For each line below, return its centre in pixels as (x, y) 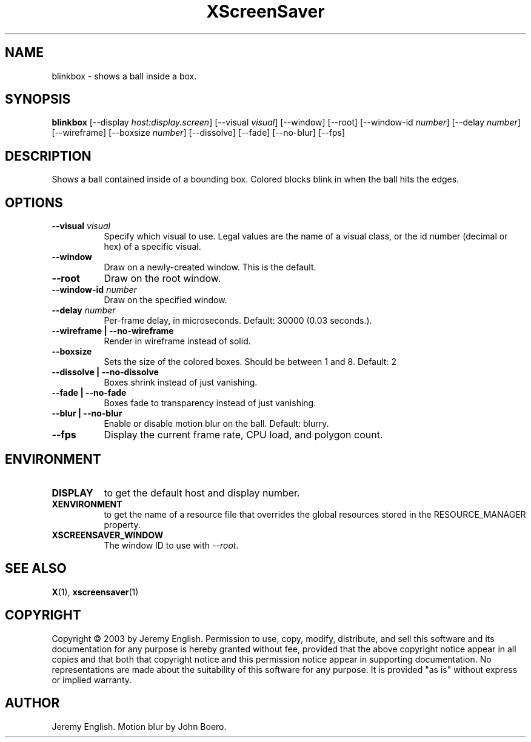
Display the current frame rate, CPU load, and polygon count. (243, 435)
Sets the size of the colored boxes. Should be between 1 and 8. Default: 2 (250, 362)
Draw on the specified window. (165, 300)
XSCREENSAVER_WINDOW (108, 535)
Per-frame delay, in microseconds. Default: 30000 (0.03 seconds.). (238, 321)
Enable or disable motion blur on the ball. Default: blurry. (216, 424)
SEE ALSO (36, 569)
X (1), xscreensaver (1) (95, 592)
